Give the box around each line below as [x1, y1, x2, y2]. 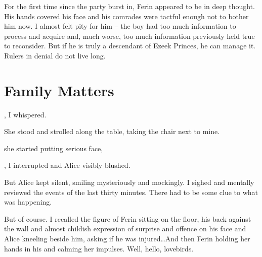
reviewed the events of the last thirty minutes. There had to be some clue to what [4, 186, 258, 197]
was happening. [4, 197, 52, 207]
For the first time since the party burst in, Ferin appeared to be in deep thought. [4, 1, 255, 11]
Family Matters [4, 80, 114, 100]
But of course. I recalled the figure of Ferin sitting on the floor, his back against [4, 213, 251, 224]
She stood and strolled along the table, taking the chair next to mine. [4, 126, 220, 137]
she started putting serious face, [4, 143, 103, 153]
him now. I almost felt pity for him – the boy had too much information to [4, 21, 236, 31]
